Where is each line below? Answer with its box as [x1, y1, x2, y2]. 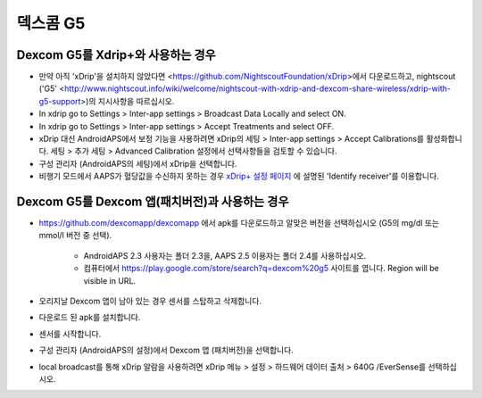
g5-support [38, 95, 81, 106]
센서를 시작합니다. [38, 328, 102, 339]
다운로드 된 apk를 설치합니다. [38, 312, 141, 323]
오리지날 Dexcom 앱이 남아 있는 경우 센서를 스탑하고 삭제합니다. [38, 295, 262, 307]
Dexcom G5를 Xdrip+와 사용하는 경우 [16, 47, 216, 62]
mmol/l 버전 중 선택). [38, 230, 112, 241]
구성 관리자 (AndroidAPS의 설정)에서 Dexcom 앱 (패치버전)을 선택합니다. [38, 344, 294, 356]
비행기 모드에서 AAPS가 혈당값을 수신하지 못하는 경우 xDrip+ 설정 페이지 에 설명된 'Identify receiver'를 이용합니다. [38, 170, 439, 182]
